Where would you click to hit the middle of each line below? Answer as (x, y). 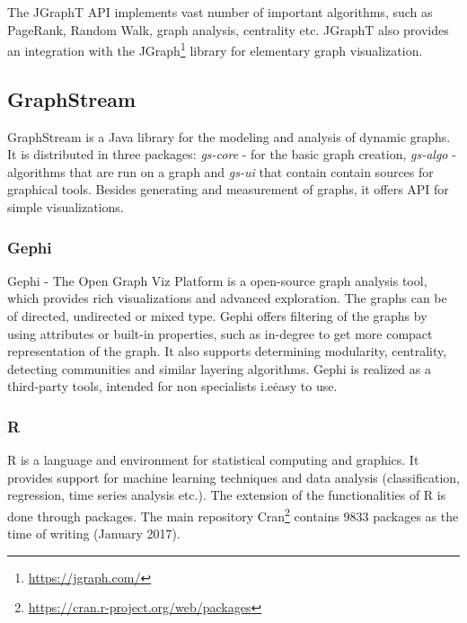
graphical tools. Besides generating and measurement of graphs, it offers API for (228, 189)
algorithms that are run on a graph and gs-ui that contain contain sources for (220, 171)
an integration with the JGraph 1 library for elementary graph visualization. (215, 49)
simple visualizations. (66, 207)
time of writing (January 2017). (94, 534)
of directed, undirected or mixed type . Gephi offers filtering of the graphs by (217, 316)
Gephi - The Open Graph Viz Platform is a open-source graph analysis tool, (217, 280)
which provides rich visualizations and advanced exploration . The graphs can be (227, 298)
